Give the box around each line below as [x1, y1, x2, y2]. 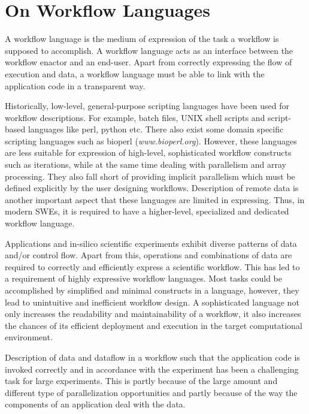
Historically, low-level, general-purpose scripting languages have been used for [5, 99, 290, 112]
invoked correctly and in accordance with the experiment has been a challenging [5, 362, 299, 375]
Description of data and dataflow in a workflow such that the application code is [5, 350, 300, 363]
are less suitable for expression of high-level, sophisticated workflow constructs [5, 146, 292, 159]
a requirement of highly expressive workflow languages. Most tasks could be [5, 272, 282, 285]
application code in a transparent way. [5, 79, 146, 92]
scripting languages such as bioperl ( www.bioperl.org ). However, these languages [5, 134, 297, 147]
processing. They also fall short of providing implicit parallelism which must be [5, 170, 295, 182]
